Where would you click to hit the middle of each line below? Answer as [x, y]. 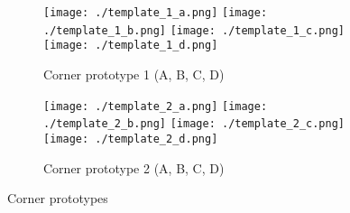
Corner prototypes [58, 198]
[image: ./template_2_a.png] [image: [156, 106]
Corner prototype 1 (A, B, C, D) [134, 74]
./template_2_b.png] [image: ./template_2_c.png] [194, 124]
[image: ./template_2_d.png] [131, 139]
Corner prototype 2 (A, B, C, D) [134, 167]
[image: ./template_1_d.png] [131, 46]
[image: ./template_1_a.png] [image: [156, 13]
